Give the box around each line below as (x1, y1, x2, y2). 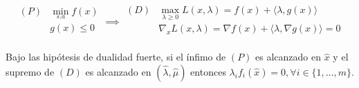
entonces (190, 64, 226, 78)
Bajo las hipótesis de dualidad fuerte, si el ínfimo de (6, 49, 226, 64)
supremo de (6, 64, 55, 78)
